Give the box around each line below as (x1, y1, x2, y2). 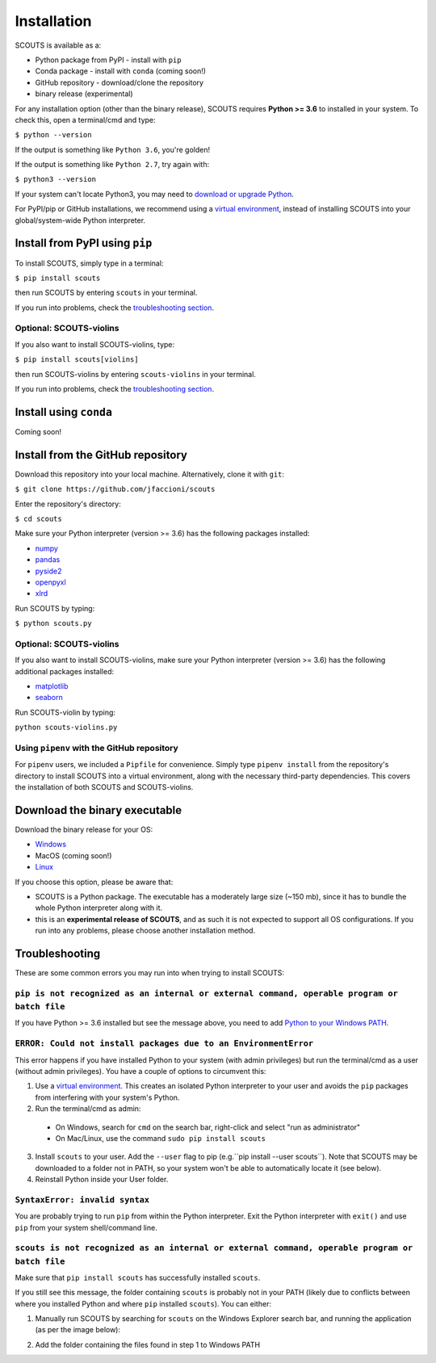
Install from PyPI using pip (15, 237, 153, 250)
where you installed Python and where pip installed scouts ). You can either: (15, 1298, 272, 1308)
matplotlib (35, 681, 69, 691)
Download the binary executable (15, 803, 182, 817)
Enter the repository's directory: (15, 499, 121, 509)
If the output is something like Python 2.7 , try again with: (15, 160, 210, 170)
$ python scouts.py (15, 619, 92, 628)
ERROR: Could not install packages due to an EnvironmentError (15, 1038, 314, 1049)
